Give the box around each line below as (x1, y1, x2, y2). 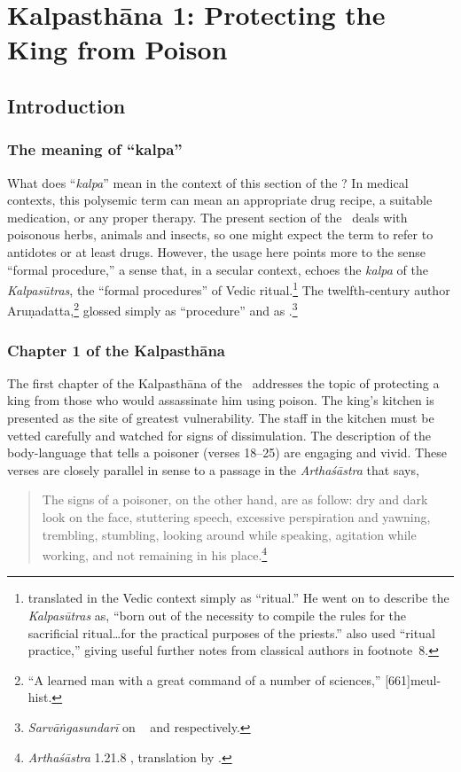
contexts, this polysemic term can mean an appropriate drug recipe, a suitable (7, 191, 433, 209)
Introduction (7, 91, 126, 119)
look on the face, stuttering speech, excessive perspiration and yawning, (42, 508, 431, 526)
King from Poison (7, 31, 228, 67)
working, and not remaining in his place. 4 (42, 543, 268, 564)
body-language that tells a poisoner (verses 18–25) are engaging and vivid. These (7, 443, 447, 462)
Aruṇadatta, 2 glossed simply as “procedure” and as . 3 (7, 299, 298, 320)
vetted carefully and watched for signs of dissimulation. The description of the (7, 425, 432, 444)
